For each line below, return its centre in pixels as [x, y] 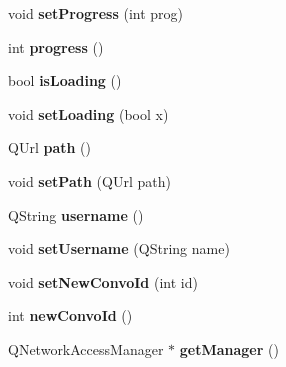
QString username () [76, 214]
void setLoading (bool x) [88, 113]
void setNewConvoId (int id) [103, 281]
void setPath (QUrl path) [89, 180]
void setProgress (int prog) [96, 13]
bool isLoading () [65, 80]
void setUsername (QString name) [119, 248]
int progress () [56, 46]
